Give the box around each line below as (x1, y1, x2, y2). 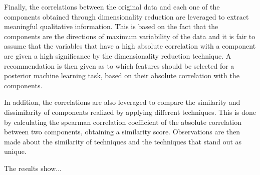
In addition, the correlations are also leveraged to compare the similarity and (4, 97, 240, 107)
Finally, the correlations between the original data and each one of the (4, 2, 220, 12)
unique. (4, 146, 27, 156)
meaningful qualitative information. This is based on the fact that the (4, 21, 218, 32)
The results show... (4, 162, 62, 173)
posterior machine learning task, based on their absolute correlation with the (4, 70, 239, 81)
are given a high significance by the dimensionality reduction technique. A (4, 50, 231, 61)
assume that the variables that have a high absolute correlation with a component (4, 41, 256, 51)
